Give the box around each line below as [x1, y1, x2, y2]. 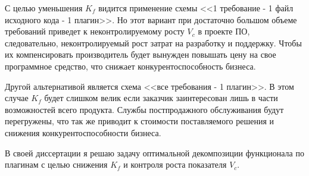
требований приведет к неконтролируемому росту [5, 25, 185, 37]
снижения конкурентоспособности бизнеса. [5, 126, 161, 139]
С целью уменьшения [5, 2, 83, 14]
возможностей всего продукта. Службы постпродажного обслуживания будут [5, 103, 284, 115]
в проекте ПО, [198, 25, 250, 37]
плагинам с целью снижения [5, 158, 108, 171]
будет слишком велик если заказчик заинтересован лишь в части [44, 92, 278, 104]
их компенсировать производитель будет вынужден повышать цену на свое [5, 48, 276, 61]
